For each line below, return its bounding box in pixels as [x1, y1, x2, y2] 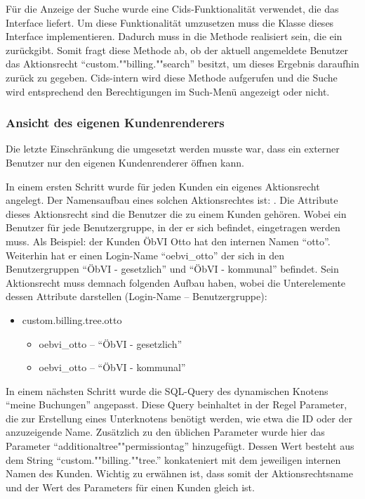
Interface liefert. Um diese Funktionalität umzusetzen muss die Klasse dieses [6, 15, 334, 30]
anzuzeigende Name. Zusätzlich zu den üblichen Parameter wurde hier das [6, 425, 325, 439]
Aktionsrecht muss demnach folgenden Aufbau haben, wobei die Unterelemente [6, 275, 346, 290]
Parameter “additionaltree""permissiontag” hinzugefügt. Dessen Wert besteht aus [6, 439, 354, 453]
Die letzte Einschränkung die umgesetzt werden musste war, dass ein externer [6, 141, 340, 156]
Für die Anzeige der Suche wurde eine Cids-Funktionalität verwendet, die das [6, 1, 339, 15]
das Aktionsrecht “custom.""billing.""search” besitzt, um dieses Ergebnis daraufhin [6, 56, 359, 71]
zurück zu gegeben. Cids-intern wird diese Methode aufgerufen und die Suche [6, 70, 338, 84]
